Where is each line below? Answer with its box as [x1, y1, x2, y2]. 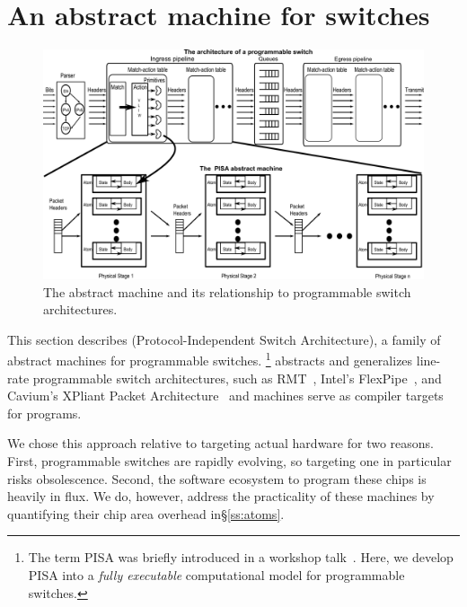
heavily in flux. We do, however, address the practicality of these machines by [7, 487, 435, 506]
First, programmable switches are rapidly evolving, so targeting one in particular [7, 452, 452, 471]
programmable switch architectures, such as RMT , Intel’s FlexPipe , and [32, 368, 442, 387]
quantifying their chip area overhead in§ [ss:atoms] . [7, 504, 285, 523]
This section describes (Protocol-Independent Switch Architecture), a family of [7, 330, 441, 348]
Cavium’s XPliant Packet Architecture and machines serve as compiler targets [7, 386, 444, 405]
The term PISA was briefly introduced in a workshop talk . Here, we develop [28, 548, 454, 567]
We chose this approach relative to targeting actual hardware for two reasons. [7, 434, 435, 453]
